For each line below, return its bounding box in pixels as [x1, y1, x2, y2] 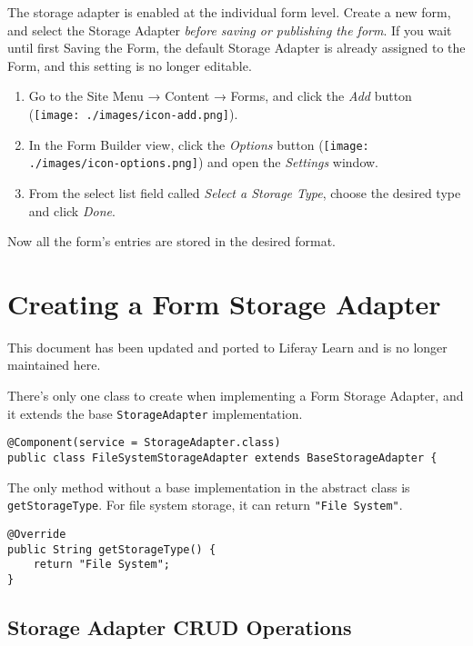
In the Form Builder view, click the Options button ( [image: [28, 134, 369, 154]
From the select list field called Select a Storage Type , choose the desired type [28, 183, 461, 202]
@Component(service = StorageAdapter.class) [7, 436, 281, 450]
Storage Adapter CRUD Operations [7, 612, 352, 641]
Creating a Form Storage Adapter [7, 284, 441, 322]
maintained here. [7, 355, 101, 374]
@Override [7, 527, 66, 541]
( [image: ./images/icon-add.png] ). [28, 104, 238, 123]
